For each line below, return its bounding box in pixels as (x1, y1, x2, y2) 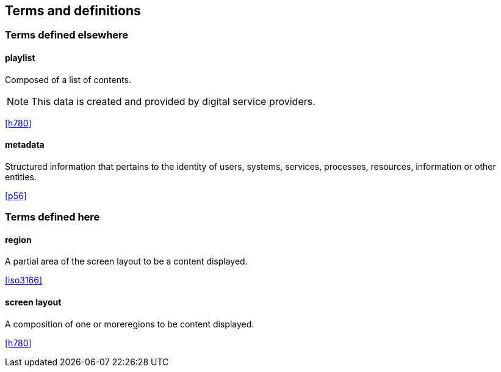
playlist (5, 53, 35, 64)
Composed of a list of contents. (5, 74, 131, 85)
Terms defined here (5, 211, 100, 224)
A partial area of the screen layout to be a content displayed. (5, 256, 248, 267)
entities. (5, 171, 37, 182)
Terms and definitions (5, 3, 141, 18)
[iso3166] (5, 275, 43, 286)
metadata (5, 139, 45, 150)
